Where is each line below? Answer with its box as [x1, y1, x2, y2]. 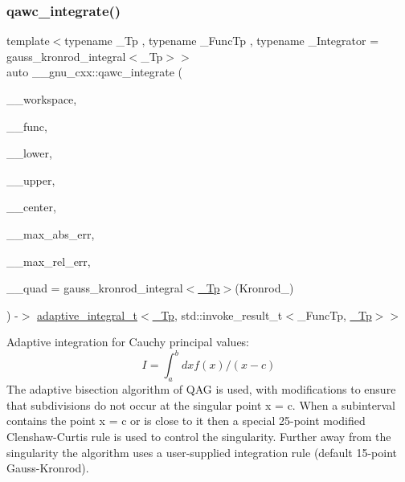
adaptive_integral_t [37, 306, 138, 323]
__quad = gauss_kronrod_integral [6, 280, 183, 296]
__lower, [6, 145, 52, 161]
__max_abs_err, [6, 225, 95, 242]
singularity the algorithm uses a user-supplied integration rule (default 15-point [6, 443, 397, 460]
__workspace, [6, 91, 77, 107]
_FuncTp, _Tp [297, 306, 372, 323]
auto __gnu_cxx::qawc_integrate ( [6, 63, 182, 80]
